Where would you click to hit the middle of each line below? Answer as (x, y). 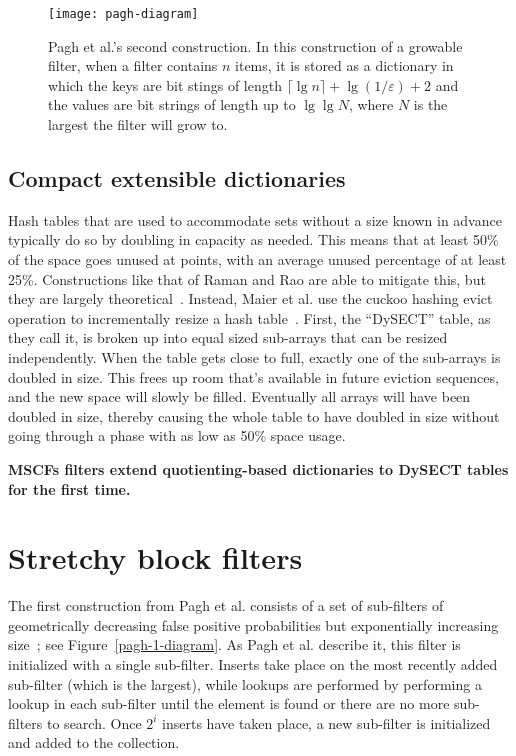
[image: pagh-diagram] (123, 14)
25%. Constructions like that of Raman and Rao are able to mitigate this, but (247, 278)
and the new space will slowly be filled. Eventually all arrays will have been (239, 396)
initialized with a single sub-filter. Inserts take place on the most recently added (253, 664)
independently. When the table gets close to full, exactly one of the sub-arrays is (254, 356)
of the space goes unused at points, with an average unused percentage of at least (257, 259)
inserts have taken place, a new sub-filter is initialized (326, 722)
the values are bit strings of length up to (172, 104)
